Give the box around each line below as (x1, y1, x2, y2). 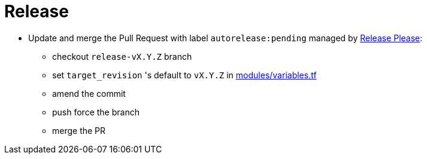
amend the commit (52, 88, 126, 99)
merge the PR (52, 125, 106, 136)
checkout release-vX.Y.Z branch (52, 51, 192, 62)
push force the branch (52, 106, 140, 117)
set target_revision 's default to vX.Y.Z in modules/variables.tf (52, 69, 317, 80)
